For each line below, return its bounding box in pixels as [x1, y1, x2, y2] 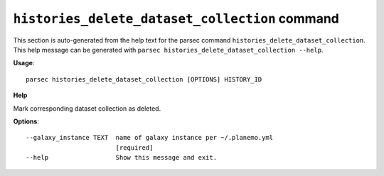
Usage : [13, 59, 35, 67]
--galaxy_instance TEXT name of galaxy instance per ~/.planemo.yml [26, 133, 274, 142]
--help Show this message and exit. [26, 153, 217, 162]
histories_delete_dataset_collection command [13, 11, 339, 26]
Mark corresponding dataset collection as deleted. [13, 104, 161, 113]
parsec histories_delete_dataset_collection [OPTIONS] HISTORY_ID [26, 75, 262, 83]
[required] [115, 143, 154, 152]
